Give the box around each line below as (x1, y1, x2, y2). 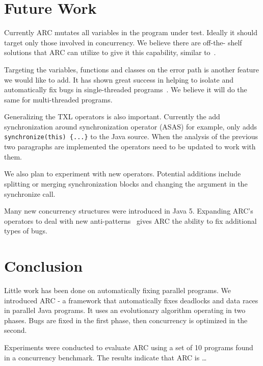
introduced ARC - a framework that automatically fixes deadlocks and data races (4, 295, 258, 305)
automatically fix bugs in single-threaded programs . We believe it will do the (4, 84, 247, 95)
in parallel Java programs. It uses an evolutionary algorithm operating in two (4, 305, 246, 316)
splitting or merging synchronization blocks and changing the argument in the (4, 178, 248, 189)
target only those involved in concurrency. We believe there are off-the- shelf (4, 37, 242, 47)
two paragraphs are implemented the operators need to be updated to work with (4, 141, 256, 152)
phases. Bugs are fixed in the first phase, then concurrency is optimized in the (4, 315, 248, 325)
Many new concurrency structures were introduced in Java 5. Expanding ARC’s (4, 205, 253, 216)
